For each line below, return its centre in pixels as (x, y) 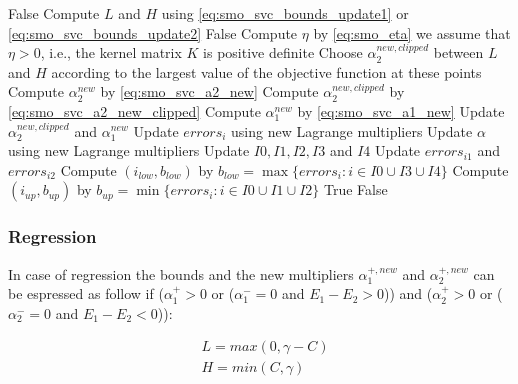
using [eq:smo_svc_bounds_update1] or (285, 13)
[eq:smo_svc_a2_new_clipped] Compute (134, 110)
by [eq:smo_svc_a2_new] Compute (209, 91)
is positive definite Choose (283, 52)
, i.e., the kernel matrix (111, 52)
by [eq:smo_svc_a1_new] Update (401, 110)
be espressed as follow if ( (86, 293)
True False (355, 189)
